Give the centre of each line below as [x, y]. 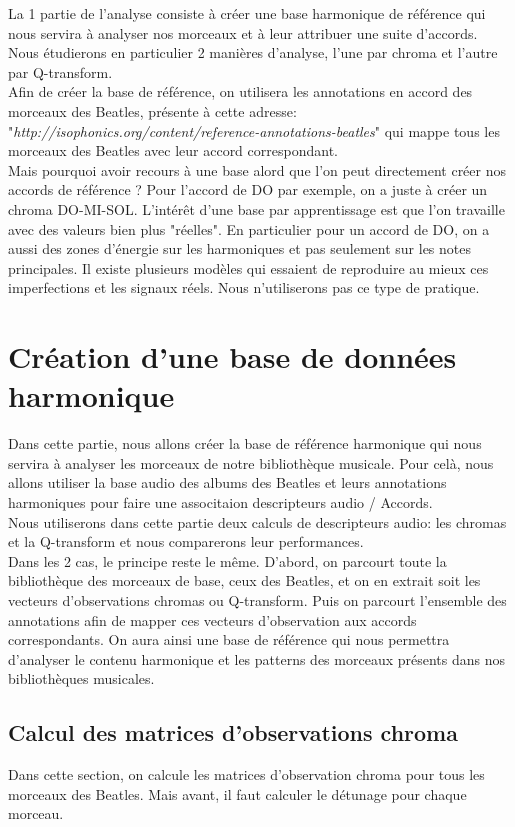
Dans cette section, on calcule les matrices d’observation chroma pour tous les [246, 774]
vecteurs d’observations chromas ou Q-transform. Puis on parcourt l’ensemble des [257, 599]
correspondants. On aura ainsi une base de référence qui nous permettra [229, 639]
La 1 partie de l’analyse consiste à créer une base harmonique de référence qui [247, 13]
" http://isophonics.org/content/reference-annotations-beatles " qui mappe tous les [254, 130]
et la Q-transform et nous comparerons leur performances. [186, 541]
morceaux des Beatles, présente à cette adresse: [152, 110]
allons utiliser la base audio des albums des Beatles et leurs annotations [227, 482]
